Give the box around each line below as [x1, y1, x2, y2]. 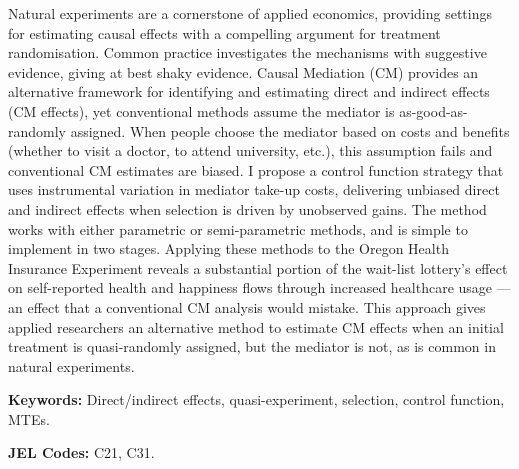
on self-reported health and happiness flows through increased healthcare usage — [8, 277, 511, 298]
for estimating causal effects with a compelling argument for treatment [8, 22, 441, 43]
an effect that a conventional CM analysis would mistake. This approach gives [8, 296, 486, 317]
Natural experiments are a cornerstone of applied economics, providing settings [8, 3, 493, 23]
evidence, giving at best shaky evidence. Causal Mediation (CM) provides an [8, 61, 479, 82]
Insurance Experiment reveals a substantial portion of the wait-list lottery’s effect [8, 257, 508, 278]
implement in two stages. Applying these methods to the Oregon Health [8, 238, 449, 259]
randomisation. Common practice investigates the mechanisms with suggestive [8, 42, 487, 63]
